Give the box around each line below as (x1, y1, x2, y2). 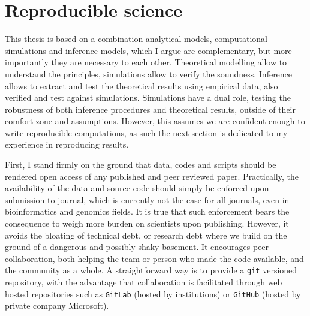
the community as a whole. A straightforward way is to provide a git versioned (5, 264, 297, 276)
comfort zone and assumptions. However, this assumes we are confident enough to (5, 115, 305, 127)
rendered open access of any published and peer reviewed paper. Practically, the (5, 170, 299, 182)
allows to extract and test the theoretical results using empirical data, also (5, 79, 278, 92)
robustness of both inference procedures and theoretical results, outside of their (5, 103, 296, 115)
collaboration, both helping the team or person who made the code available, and (5, 252, 304, 264)
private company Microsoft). (5, 299, 109, 312)
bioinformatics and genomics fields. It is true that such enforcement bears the (5, 205, 290, 218)
